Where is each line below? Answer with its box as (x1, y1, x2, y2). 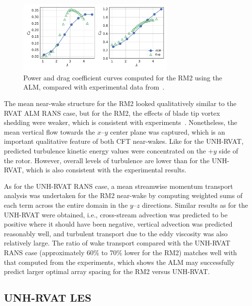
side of (219, 146, 238, 155)
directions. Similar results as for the (142, 199, 248, 210)
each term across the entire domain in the (4, 199, 128, 210)
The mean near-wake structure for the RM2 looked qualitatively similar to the (4, 98, 236, 108)
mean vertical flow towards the (4, 126, 95, 137)
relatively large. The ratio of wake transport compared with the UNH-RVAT (4, 238, 231, 248)
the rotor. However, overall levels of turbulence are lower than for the (4, 155, 210, 165)
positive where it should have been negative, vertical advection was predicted (4, 219, 233, 229)
